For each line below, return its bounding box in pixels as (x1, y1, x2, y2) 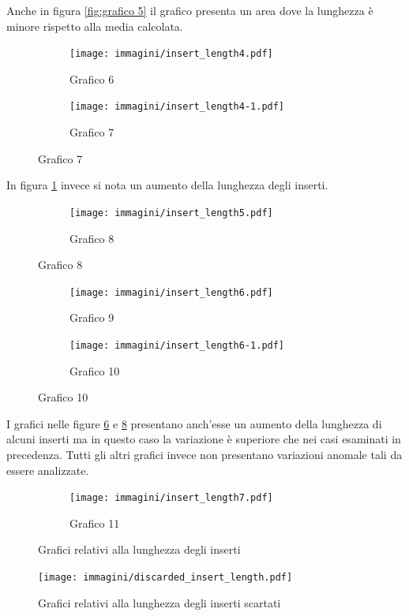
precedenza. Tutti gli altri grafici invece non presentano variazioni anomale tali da (6, 446, 403, 462)
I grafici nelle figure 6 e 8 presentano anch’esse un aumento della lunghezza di (6, 415, 382, 431)
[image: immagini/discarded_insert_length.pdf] (38, 572, 293, 584)
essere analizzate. (6, 461, 89, 478)
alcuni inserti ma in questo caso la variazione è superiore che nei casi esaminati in (6, 431, 401, 447)
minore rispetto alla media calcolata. (6, 17, 183, 34)
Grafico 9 (69, 309, 114, 326)
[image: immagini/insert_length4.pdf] (69, 48, 273, 60)
